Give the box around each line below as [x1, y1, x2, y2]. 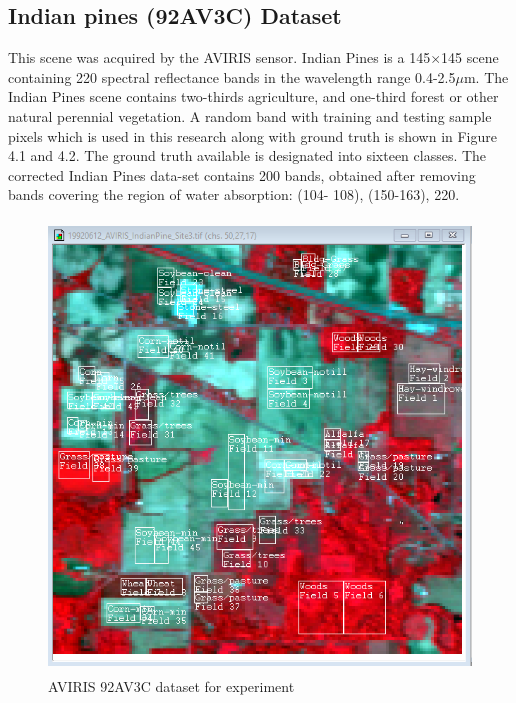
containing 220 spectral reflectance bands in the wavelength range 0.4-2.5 [8, 66, 456, 87]
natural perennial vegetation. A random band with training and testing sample [8, 105, 492, 126]
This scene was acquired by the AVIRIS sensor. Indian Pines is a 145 [8, 47, 431, 68]
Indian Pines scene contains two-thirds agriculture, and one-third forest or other [8, 86, 499, 107]
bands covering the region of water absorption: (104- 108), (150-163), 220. [8, 184, 460, 205]
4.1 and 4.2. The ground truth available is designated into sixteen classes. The [8, 145, 487, 166]
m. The [463, 66, 509, 87]
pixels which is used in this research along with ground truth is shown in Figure [8, 125, 498, 146]
